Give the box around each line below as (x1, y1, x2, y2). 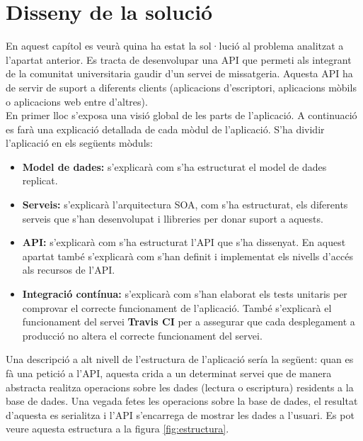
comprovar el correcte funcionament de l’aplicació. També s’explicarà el (22, 300, 332, 315)
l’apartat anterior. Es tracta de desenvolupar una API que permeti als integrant (6, 52, 352, 67)
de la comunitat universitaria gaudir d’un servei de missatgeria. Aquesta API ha (6, 66, 353, 81)
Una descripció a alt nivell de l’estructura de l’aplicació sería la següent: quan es (6, 352, 354, 367)
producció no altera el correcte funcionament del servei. (22, 328, 263, 342)
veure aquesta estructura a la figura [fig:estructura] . (6, 421, 229, 436)
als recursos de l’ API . (22, 262, 115, 277)
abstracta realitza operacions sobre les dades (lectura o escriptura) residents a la (6, 379, 354, 394)
